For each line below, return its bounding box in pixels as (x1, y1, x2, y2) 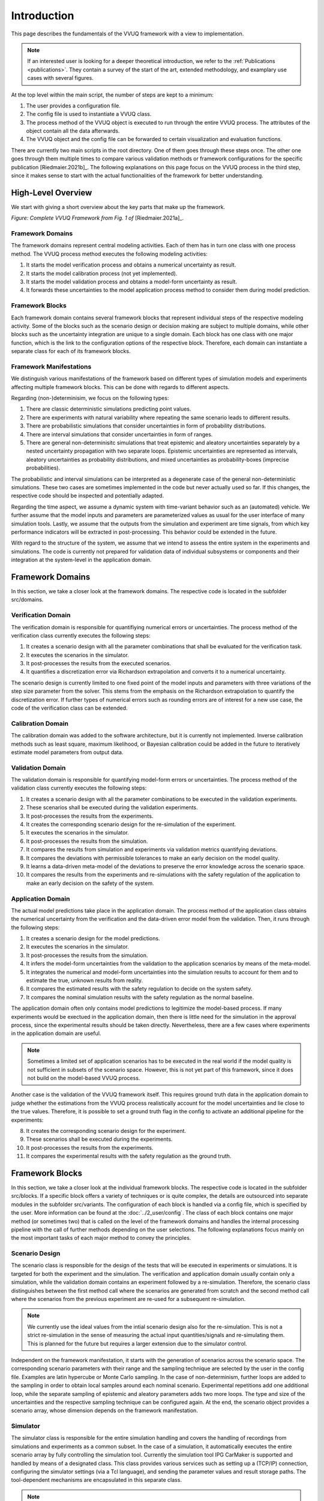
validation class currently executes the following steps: (11, 784, 147, 792)
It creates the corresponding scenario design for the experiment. (26, 1127, 186, 1134)
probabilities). (26, 464, 60, 471)
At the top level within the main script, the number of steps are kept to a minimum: (11, 91, 214, 98)
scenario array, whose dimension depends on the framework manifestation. (11, 1407, 198, 1414)
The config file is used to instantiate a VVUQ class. (26, 110, 152, 118)
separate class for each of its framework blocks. (11, 348, 131, 355)
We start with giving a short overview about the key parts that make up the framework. (11, 203, 225, 210)
